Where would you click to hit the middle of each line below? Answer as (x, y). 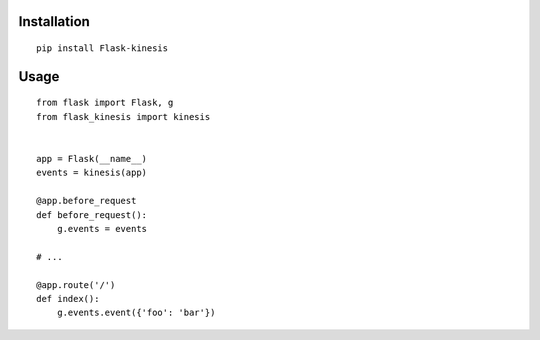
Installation (54, 21)
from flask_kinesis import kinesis (123, 116)
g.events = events (102, 228)
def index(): (68, 298)
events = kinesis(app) (92, 173)
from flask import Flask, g (105, 103)
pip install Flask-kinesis (102, 48)
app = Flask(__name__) (92, 158)
